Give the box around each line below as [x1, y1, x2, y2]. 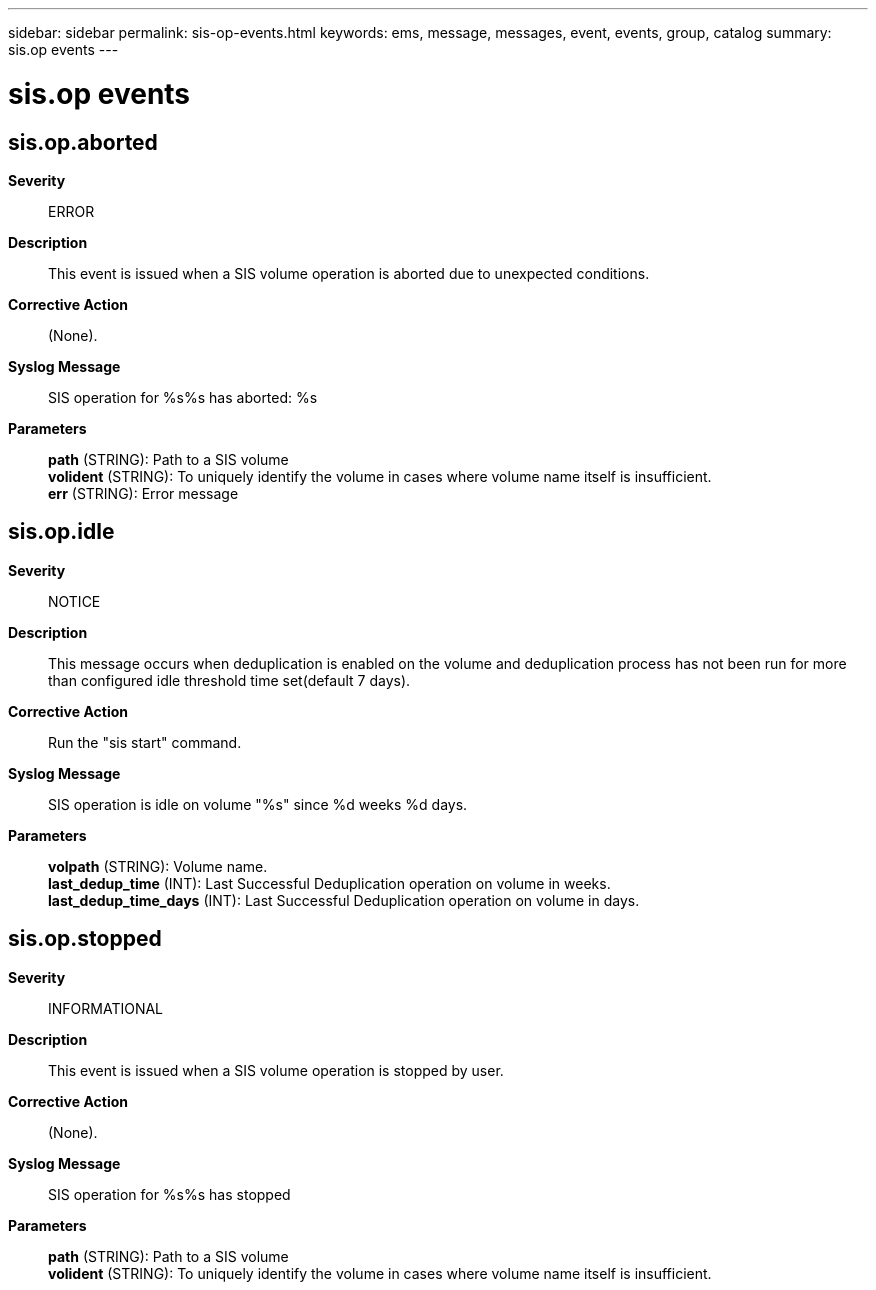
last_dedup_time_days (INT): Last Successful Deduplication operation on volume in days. [48, 891, 640, 909]
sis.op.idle [8, 519, 115, 545]
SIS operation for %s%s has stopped [48, 1185, 291, 1203]
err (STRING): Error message [48, 484, 239, 502]
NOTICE [48, 592, 101, 610]
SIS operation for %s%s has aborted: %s [48, 388, 318, 406]
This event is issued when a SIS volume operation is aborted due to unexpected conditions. [48, 264, 650, 282]
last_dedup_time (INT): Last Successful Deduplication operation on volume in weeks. [48, 874, 611, 892]
